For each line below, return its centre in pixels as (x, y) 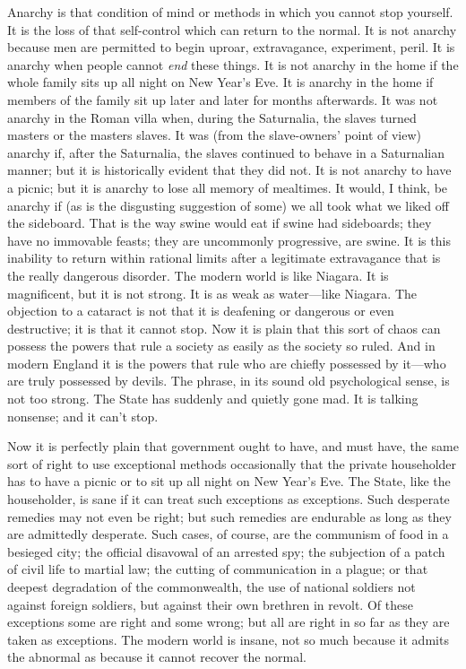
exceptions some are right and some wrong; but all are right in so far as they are (229, 622)
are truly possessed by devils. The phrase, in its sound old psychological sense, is (229, 381)
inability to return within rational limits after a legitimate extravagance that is (224, 258)
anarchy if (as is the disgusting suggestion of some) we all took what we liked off (228, 205)
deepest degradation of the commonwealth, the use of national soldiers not (211, 586)
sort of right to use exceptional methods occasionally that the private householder (232, 463)
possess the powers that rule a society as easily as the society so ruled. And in (221, 346)
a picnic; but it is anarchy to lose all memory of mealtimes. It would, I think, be (228, 187)
